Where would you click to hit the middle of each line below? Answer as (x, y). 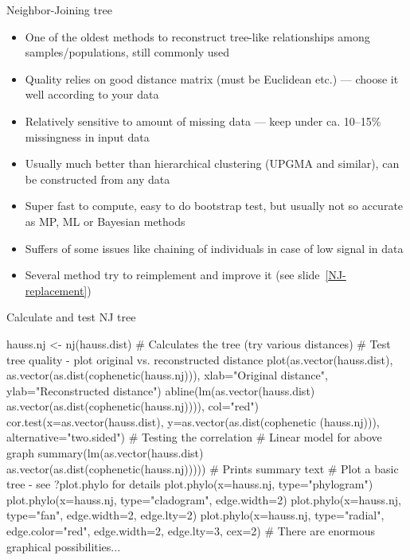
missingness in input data (87, 136)
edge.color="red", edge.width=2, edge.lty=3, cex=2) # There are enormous (191, 531)
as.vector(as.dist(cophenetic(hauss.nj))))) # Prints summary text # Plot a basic (203, 468)
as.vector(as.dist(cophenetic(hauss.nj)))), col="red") (133, 406)
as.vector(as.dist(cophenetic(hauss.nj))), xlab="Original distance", (167, 375)
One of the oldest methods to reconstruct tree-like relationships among (197, 36)
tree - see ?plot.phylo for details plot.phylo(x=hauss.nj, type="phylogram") (190, 484)
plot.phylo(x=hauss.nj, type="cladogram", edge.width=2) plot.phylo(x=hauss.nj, (204, 499)
